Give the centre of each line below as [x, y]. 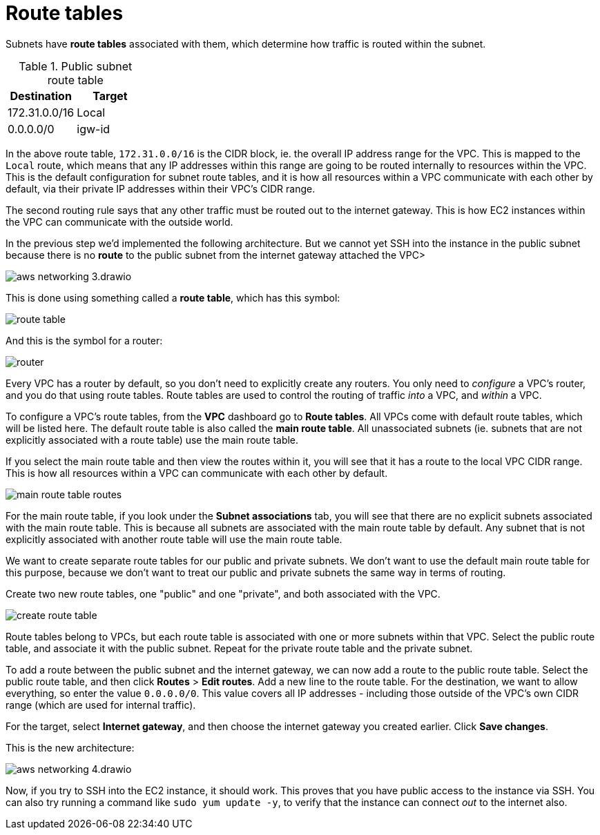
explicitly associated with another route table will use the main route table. [174, 539]
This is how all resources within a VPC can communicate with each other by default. [197, 473]
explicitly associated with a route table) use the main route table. [152, 440]
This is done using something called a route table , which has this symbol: [173, 297]
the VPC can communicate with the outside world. [119, 222]
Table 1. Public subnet [76, 66]
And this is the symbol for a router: [84, 340]
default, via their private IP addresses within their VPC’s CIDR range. [161, 188]
